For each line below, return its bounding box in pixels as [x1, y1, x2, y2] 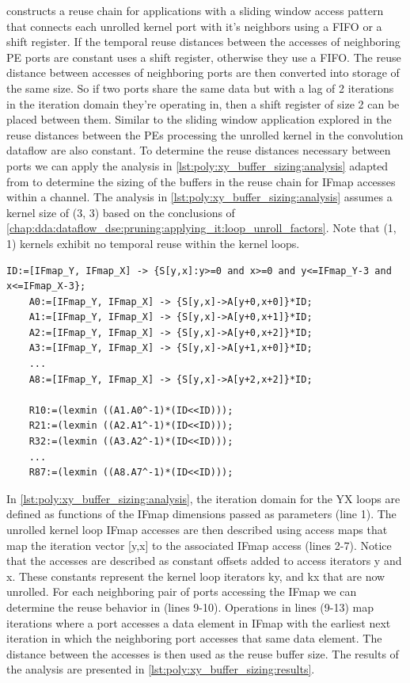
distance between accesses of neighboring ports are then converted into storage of [6, 64, 400, 81]
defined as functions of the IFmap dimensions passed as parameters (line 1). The [6, 506, 397, 522]
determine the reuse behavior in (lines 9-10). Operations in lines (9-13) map [6, 598, 374, 615]
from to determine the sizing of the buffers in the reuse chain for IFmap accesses [6, 173, 396, 189]
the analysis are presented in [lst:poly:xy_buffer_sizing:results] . [6, 661, 315, 677]
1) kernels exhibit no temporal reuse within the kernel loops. [6, 235, 300, 251]
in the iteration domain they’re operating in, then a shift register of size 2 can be [6, 95, 400, 112]
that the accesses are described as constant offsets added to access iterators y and [6, 552, 402, 569]
